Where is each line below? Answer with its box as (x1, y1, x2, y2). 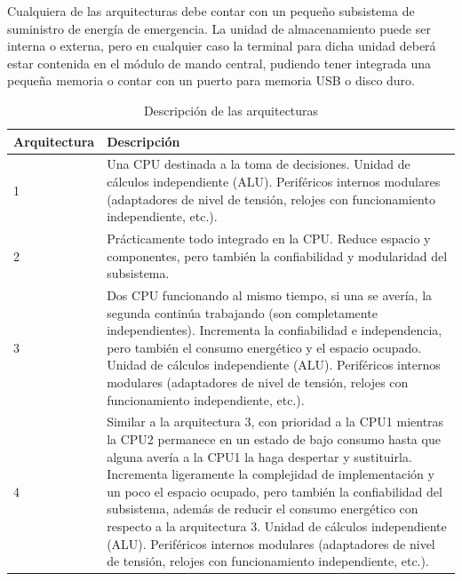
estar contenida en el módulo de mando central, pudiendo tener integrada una (7, 53, 432, 72)
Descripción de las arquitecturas (143, 100, 319, 119)
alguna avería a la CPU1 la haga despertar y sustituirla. (107, 447, 412, 466)
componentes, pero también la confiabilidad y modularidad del (107, 246, 448, 265)
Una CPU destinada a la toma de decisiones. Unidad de (107, 155, 410, 173)
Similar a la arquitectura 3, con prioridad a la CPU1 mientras (107, 412, 444, 431)
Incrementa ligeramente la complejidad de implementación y (107, 465, 434, 483)
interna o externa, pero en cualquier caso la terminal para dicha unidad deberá (7, 36, 436, 55)
